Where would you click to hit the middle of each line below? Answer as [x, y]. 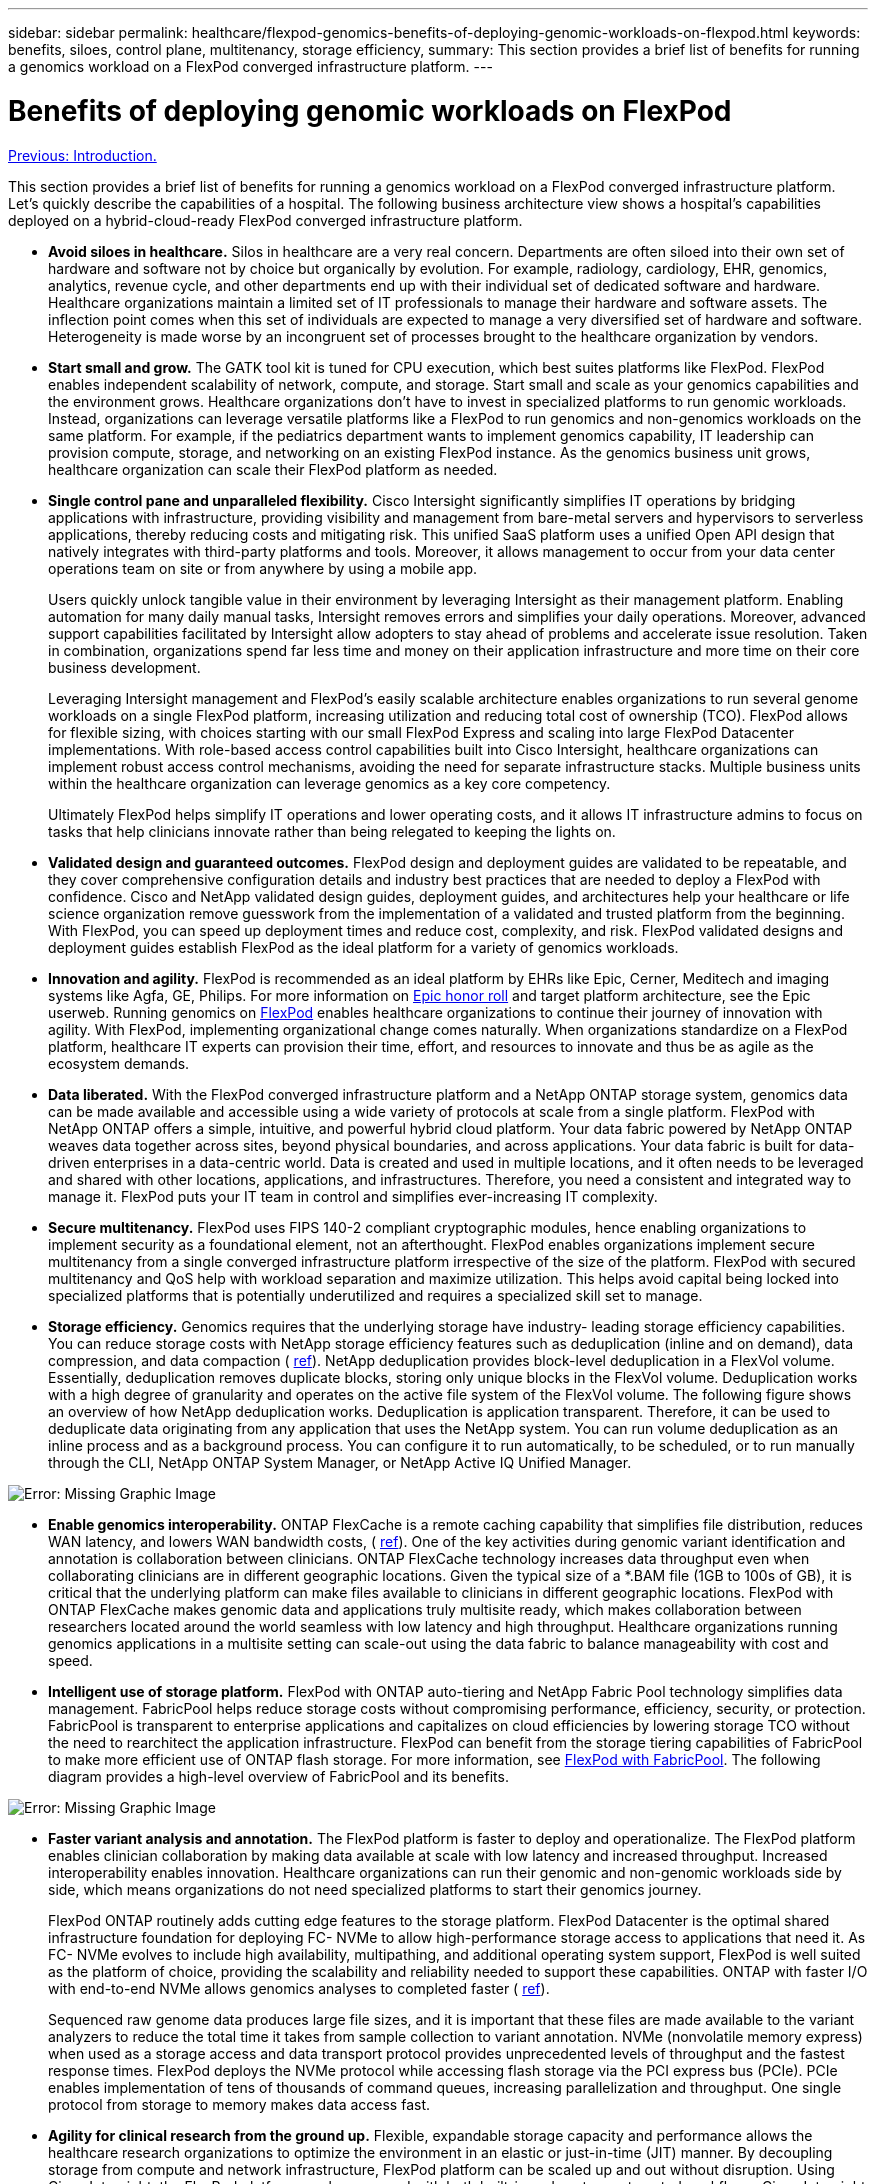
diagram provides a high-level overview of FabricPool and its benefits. [278, 1776]
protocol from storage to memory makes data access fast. [239, 2104]
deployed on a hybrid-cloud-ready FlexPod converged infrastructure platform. [265, 220]
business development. [124, 667]
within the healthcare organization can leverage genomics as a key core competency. [329, 783]
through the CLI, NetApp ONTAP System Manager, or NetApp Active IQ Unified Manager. [340, 1462]
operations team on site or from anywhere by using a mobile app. [263, 568]
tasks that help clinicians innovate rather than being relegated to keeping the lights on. [332, 831]
